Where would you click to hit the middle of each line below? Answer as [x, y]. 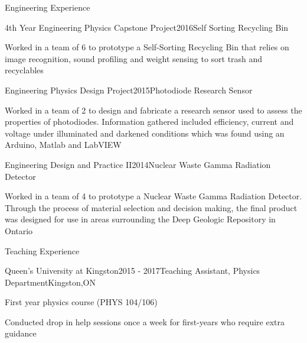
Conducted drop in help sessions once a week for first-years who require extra [145, 321]
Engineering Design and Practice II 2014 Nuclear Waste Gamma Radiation [138, 164]
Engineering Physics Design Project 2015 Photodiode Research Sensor [129, 90]
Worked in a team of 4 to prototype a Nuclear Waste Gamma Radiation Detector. [153, 196]
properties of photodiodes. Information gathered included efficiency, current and [149, 122]
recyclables [24, 70]
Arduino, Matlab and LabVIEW [63, 145]
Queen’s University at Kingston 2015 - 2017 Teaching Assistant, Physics [133, 271]
